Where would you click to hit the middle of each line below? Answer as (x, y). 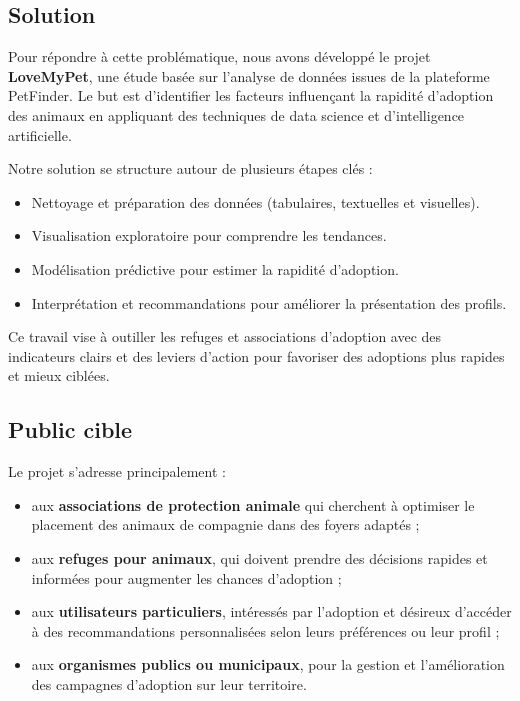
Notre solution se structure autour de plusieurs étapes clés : (190, 168)
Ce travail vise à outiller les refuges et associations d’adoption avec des (225, 336)
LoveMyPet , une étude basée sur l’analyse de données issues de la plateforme (249, 75)
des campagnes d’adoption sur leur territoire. (169, 683)
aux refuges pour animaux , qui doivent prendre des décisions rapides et (259, 557)
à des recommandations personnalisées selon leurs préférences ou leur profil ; (265, 630)
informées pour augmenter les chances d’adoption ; (186, 577)
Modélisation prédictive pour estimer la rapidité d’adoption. (215, 268)
